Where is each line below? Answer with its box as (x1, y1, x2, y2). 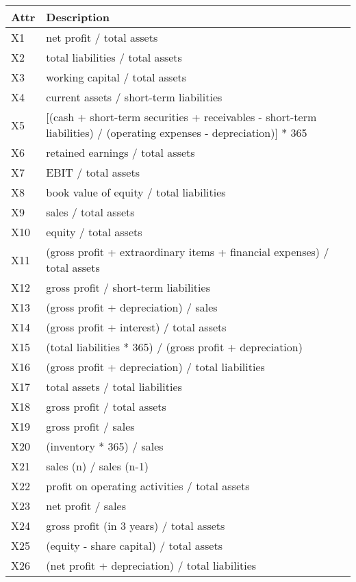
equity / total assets (46, 224, 142, 240)
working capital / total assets (46, 69, 187, 85)
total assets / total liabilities (46, 379, 182, 394)
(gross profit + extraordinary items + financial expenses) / (46, 244, 329, 260)
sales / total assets (46, 204, 135, 220)
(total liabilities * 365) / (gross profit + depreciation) (46, 339, 303, 355)
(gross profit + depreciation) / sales (46, 299, 218, 315)
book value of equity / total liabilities (46, 184, 226, 200)
